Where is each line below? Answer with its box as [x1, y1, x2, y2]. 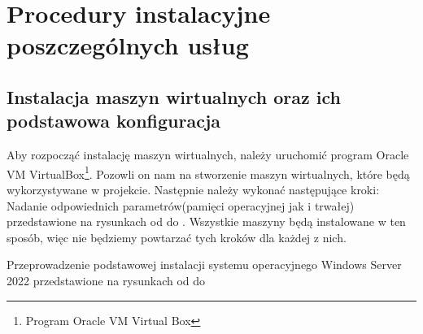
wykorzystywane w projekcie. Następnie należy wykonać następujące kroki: [7, 181, 380, 197]
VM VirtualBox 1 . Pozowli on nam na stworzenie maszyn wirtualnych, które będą [7, 163, 410, 182]
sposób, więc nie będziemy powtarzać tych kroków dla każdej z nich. [7, 228, 347, 245]
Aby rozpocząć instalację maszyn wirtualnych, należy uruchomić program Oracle [7, 146, 409, 163]
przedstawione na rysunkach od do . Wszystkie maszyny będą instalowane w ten [7, 213, 406, 230]
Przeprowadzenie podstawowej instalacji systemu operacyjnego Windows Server [7, 256, 402, 273]
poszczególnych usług [7, 28, 249, 62]
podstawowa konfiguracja [7, 108, 221, 133]
